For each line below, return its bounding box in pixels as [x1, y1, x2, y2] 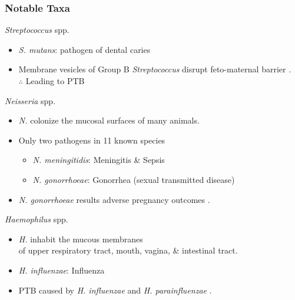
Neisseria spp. [5, 94, 56, 106]
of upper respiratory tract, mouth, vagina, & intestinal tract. [18, 244, 238, 256]
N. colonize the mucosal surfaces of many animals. [18, 114, 200, 126]
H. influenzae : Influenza [18, 264, 105, 276]
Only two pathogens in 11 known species [18, 134, 165, 146]
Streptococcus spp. [5, 24, 69, 36]
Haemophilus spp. [5, 213, 68, 225]
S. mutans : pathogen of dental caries [18, 43, 151, 55]
